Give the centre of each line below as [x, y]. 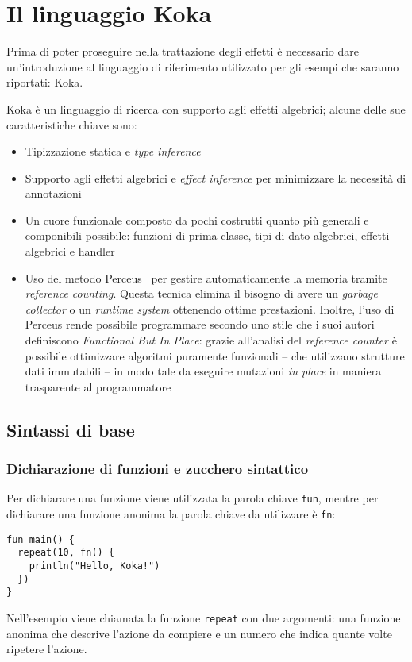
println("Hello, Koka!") [94, 566]
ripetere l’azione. [47, 649]
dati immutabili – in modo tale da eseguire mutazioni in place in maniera [203, 371]
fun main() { [40, 539]
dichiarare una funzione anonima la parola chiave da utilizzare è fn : [171, 514]
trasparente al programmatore [98, 386]
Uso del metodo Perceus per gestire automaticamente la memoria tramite [206, 277]
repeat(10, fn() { [66, 553]
